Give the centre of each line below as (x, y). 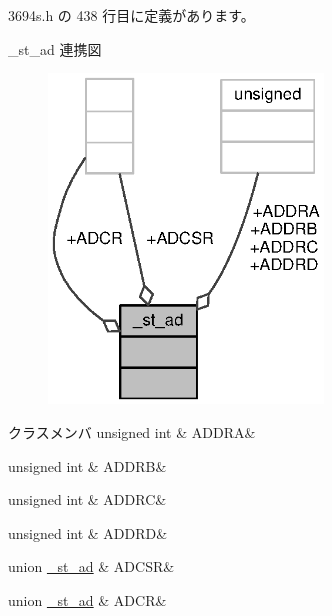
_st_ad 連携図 (55, 48)
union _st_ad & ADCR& (87, 599)
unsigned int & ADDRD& (88, 532)
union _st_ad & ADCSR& (91, 566)
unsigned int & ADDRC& (87, 499)
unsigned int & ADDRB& (87, 465)
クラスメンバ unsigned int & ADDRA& (132, 431)
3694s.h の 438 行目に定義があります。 (131, 15)
